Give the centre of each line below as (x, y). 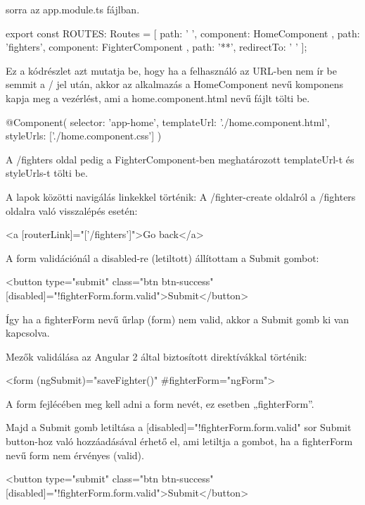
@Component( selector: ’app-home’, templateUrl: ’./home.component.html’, (168, 121)
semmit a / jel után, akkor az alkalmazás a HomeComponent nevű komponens (175, 84)
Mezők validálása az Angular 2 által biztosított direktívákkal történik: (156, 356)
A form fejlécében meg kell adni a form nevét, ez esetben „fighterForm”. (160, 403)
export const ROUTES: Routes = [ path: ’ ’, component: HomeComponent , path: (183, 33)
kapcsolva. (28, 333)
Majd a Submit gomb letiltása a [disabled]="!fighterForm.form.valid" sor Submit (179, 427)
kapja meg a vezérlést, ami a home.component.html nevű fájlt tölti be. (158, 98)
